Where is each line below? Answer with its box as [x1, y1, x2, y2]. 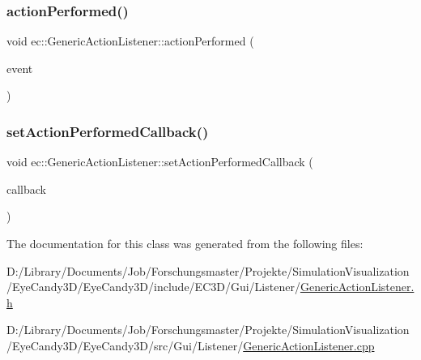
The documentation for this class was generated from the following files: [6, 235, 364, 251]
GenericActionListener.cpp [243, 336, 375, 354]
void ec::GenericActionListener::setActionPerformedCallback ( [6, 153, 313, 170]
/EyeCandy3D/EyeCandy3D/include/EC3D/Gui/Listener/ [6, 278, 300, 295]
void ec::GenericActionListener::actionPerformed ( [6, 32, 254, 49]
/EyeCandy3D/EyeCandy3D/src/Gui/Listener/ [6, 336, 244, 354]
